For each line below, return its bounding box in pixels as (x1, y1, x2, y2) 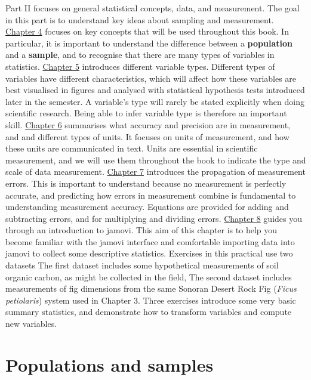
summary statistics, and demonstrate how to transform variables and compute (5, 305, 292, 318)
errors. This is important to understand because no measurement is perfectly (5, 177, 287, 189)
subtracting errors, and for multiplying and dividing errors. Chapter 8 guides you (5, 212, 302, 224)
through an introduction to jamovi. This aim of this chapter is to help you (5, 224, 277, 236)
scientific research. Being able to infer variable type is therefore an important (5, 107, 287, 119)
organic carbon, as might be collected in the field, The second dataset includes (5, 270, 292, 283)
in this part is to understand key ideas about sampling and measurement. (5, 13, 274, 26)
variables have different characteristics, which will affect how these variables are (5, 72, 297, 84)
